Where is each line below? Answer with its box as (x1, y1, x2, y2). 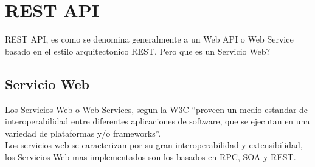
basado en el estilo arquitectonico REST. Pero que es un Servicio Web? (5, 44, 271, 57)
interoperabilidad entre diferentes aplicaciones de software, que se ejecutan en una (5, 115, 310, 128)
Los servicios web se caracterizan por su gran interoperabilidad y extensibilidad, (5, 138, 303, 151)
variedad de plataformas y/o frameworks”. (5, 126, 161, 139)
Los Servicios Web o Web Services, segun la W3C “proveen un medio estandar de (5, 103, 308, 115)
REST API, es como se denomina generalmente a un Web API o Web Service (5, 33, 294, 46)
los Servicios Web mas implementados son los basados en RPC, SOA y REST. (5, 150, 296, 163)
